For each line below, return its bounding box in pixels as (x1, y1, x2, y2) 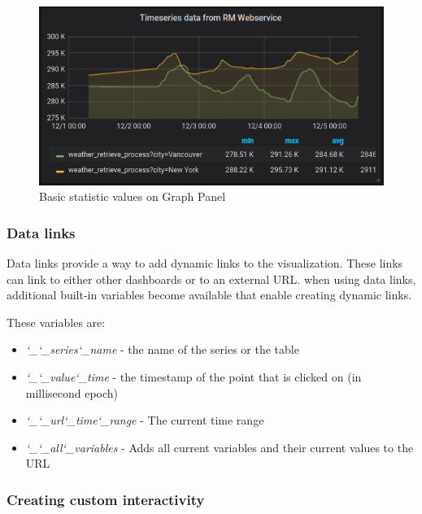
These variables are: (7, 313, 106, 330)
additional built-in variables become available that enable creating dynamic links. (7, 286, 412, 303)
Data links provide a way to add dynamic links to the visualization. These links (7, 255, 403, 272)
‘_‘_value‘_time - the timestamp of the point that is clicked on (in (25, 368, 362, 385)
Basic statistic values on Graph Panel (39, 188, 226, 205)
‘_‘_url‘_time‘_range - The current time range (25, 412, 264, 429)
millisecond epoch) (25, 384, 119, 401)
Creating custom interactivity (7, 489, 205, 509)
